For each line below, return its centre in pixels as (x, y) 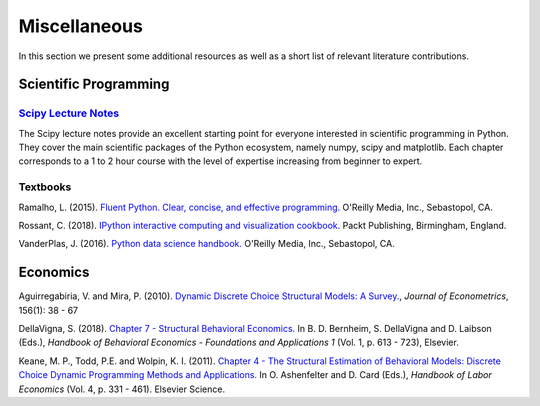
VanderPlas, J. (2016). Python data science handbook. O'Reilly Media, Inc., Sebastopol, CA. (206, 244)
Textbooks (45, 187)
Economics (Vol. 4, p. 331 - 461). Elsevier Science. (121, 389)
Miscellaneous (81, 26)
